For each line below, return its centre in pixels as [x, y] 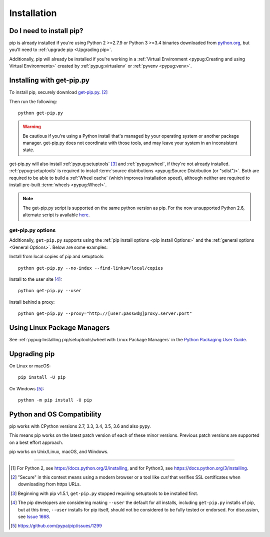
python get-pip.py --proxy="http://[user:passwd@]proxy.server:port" [105, 314]
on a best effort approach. [36, 442]
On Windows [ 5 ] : [27, 388]
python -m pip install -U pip [55, 400]
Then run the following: [33, 101]
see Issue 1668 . [34, 516]
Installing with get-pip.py [49, 80]
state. [28, 150]
